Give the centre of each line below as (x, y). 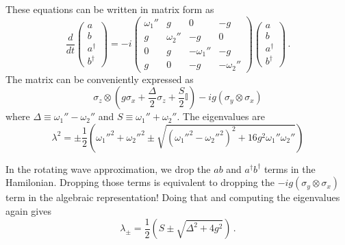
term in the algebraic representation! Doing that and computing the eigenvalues (173, 197)
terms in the (290, 168)
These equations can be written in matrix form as (110, 9)
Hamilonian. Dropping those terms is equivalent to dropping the (140, 182)
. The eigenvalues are (221, 116)
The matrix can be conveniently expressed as (100, 79)
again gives (28, 210)
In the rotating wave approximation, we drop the (108, 168)
